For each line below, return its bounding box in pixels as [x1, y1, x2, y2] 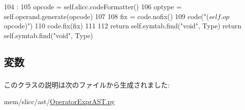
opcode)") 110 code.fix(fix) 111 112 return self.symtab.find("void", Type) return [4, 21, 242, 31]
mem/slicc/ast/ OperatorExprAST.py [4, 96, 115, 106]
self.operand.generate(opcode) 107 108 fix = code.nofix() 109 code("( [4, 11, 209, 21]
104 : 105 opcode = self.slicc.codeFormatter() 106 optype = [4, 1, 182, 11]
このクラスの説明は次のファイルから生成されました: [4, 80, 170, 90]
